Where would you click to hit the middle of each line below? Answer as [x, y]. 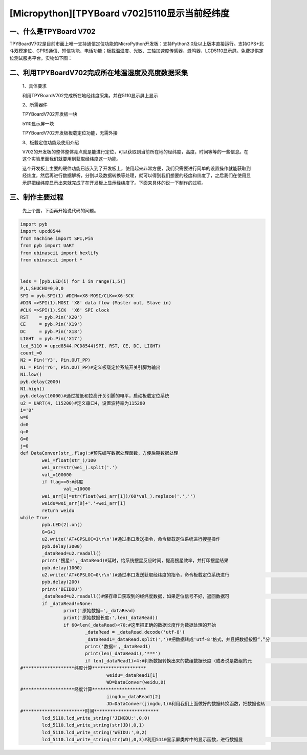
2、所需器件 [35, 105]
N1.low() [31, 374]
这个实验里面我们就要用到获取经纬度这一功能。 [72, 159]
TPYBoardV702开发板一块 [50, 114]
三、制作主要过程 [36, 197]
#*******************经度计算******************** [83, 690]
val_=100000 [57, 475]
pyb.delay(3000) [62, 546]
